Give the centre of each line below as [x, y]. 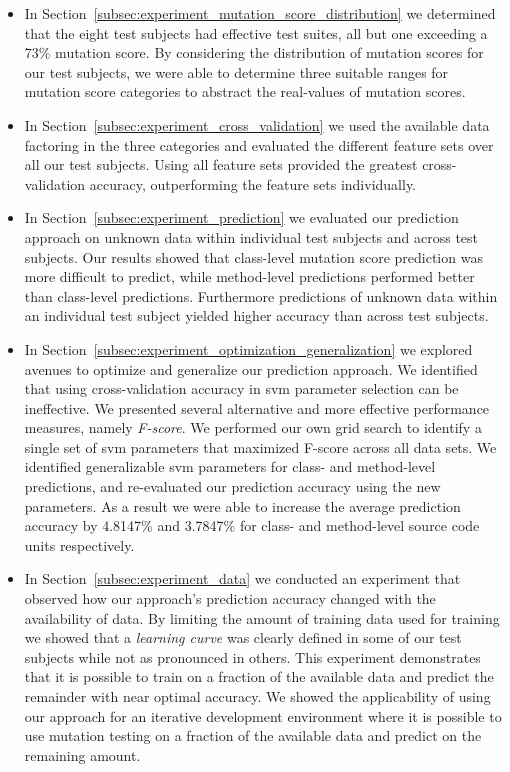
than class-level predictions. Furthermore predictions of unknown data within [261, 295]
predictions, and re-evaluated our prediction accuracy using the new [232, 486]
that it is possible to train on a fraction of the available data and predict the [259, 676]
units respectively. [79, 544]
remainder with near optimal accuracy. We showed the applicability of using [257, 696]
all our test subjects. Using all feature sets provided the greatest [221, 164]
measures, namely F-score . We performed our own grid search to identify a [253, 427]
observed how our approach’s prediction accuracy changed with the [230, 598]
